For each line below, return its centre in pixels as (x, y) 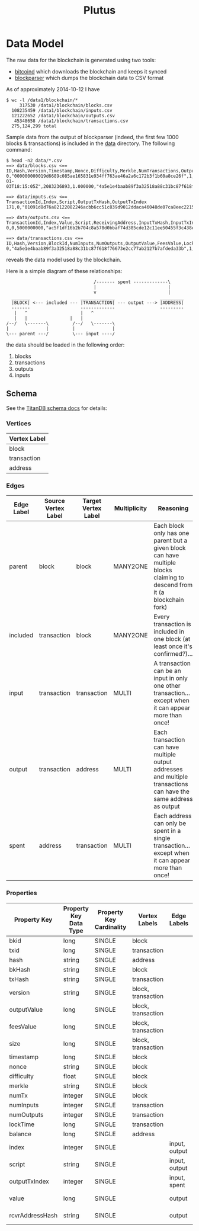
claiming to (169, 578)
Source (54, 501)
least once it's (173, 646)
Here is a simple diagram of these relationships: (64, 271)
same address (173, 799)
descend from (173, 585)
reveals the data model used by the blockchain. (64, 259)
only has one (171, 533)
